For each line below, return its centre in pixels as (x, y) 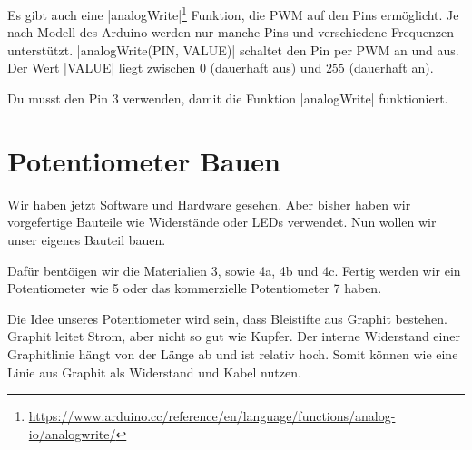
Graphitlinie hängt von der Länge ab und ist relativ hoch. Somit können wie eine (233, 353)
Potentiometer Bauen (144, 160)
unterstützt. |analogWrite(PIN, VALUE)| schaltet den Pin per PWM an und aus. (233, 49)
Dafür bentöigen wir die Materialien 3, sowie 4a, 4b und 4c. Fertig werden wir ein (234, 270)
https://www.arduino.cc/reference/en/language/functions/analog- (212, 416)
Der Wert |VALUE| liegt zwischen (102, 68)
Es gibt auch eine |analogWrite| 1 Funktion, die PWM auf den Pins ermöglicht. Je (233, 13)
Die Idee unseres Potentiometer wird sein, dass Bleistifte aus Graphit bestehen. (227, 318)
